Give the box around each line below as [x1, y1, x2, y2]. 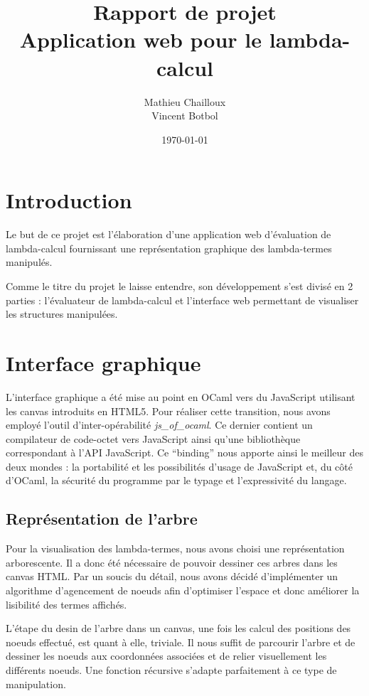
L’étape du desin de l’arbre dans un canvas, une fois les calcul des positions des [6, 621, 351, 636]
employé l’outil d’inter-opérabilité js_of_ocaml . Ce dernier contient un [6, 417, 313, 432]
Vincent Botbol [151, 108, 218, 123]
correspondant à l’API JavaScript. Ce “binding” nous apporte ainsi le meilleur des [6, 445, 363, 460]
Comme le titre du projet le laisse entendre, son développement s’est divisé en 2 [6, 279, 353, 293]
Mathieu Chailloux [144, 94, 226, 109]
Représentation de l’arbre [6, 508, 198, 530]
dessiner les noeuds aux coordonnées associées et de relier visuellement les [6, 648, 327, 663]
